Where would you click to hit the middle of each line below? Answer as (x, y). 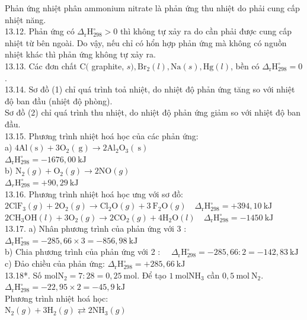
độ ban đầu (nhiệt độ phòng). (59, 100)
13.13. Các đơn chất (41, 65)
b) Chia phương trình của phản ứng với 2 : (83, 252)
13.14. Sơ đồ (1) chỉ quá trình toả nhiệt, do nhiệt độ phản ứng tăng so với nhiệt (150, 89)
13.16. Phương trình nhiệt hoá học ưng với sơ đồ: (94, 193)
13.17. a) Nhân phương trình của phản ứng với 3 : (96, 228)
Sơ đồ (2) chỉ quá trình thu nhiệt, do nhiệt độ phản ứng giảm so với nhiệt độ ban (153, 112)
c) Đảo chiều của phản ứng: (55, 263)
